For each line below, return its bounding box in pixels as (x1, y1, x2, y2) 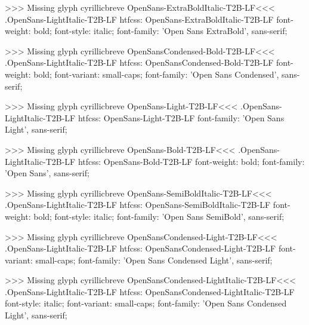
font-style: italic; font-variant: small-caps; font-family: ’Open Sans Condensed (5, 297, 287, 309)
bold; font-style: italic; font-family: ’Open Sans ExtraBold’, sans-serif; (33, 24, 288, 37)
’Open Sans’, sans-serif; (5, 167, 89, 179)
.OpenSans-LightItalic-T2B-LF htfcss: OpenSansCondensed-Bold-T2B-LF (5, 56, 274, 69)
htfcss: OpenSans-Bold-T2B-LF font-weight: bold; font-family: (78, 155, 305, 167)
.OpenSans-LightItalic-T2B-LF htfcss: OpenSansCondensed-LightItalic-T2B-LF (5, 285, 295, 298)
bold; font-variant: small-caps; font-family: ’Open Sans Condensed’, (33, 68, 279, 80)
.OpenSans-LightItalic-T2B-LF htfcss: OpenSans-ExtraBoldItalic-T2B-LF (5, 13, 274, 25)
